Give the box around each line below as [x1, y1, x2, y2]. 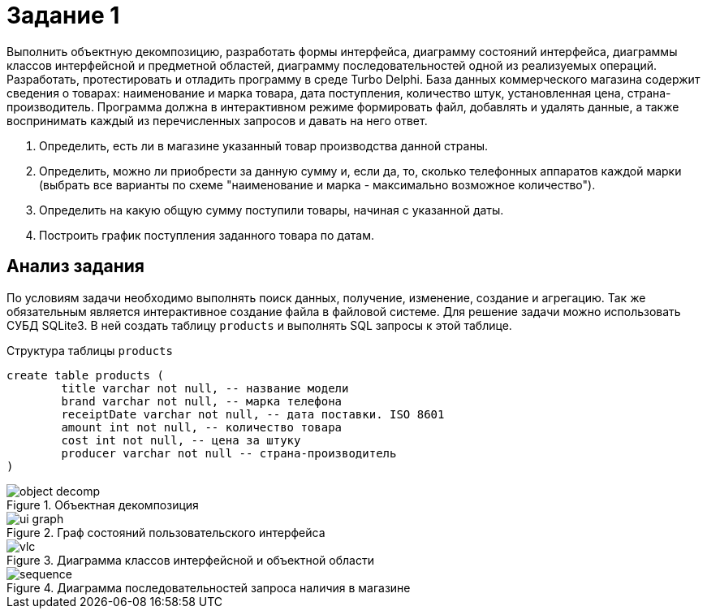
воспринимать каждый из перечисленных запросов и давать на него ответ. [6, 113, 428, 128]
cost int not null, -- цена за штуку [61, 433, 301, 447]
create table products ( [6, 368, 164, 382]
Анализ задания [6, 256, 144, 277]
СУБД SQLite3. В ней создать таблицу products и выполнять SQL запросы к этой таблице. [6, 318, 512, 332]
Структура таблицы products [6, 343, 173, 357]
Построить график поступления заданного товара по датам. [39, 227, 374, 242]
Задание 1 [6, 2, 120, 29]
